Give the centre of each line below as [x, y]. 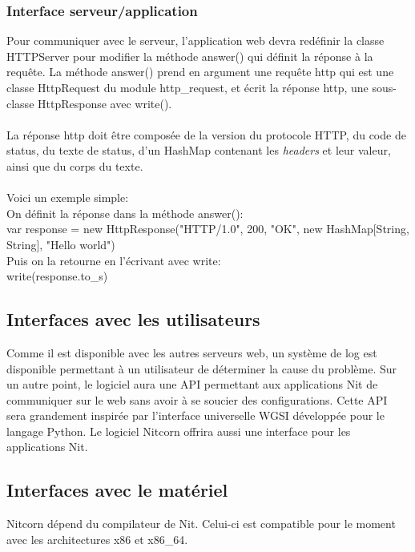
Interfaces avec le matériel [117, 490]
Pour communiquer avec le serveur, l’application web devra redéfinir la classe [195, 40]
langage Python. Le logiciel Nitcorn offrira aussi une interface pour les [179, 431]
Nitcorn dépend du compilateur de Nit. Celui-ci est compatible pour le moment [201, 524]
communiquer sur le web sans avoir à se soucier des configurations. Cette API [197, 399]
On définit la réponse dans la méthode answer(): [125, 213]
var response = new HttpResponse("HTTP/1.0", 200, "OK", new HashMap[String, [208, 229]
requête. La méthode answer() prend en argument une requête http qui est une [200, 72]
